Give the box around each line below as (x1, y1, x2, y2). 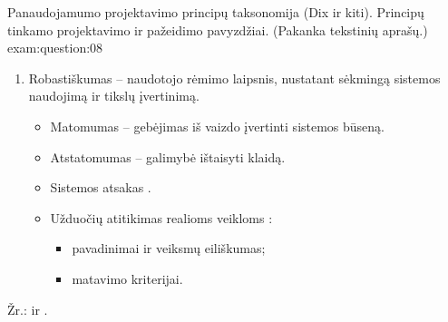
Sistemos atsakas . (50, 178, 151, 197)
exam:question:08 (7, 38, 103, 57)
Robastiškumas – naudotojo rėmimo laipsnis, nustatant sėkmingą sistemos (28, 68, 441, 87)
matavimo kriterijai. (72, 268, 183, 288)
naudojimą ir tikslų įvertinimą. (28, 86, 200, 105)
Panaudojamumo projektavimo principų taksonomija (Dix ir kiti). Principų (7, 3, 424, 21)
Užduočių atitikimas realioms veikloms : (50, 208, 273, 227)
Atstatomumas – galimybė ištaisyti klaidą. (50, 147, 286, 166)
